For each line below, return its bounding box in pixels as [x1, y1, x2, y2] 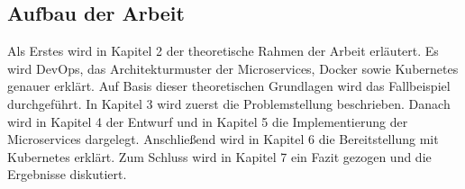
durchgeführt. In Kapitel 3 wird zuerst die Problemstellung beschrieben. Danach [7, 94, 451, 112]
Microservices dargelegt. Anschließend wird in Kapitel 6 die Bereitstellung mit [7, 130, 439, 148]
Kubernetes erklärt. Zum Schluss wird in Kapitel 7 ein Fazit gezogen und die [7, 147, 432, 166]
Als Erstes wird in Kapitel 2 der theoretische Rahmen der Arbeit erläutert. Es [7, 41, 439, 60]
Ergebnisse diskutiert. [7, 165, 127, 184]
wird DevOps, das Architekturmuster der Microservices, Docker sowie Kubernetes [7, 58, 459, 77]
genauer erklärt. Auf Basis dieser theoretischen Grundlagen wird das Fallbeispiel [7, 76, 451, 95]
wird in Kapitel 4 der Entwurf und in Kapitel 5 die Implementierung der [7, 112, 408, 130]
